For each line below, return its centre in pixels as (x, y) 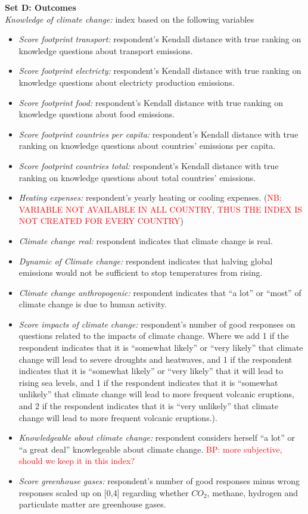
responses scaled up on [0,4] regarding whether (104, 492)
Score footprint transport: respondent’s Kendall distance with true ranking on (160, 39)
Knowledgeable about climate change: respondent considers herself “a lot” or (157, 437)
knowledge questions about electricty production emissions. (127, 82)
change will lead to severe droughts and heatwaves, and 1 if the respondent (155, 359)
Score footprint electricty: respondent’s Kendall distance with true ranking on (160, 71)
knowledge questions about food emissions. (97, 114)
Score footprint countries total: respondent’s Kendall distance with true (149, 165)
